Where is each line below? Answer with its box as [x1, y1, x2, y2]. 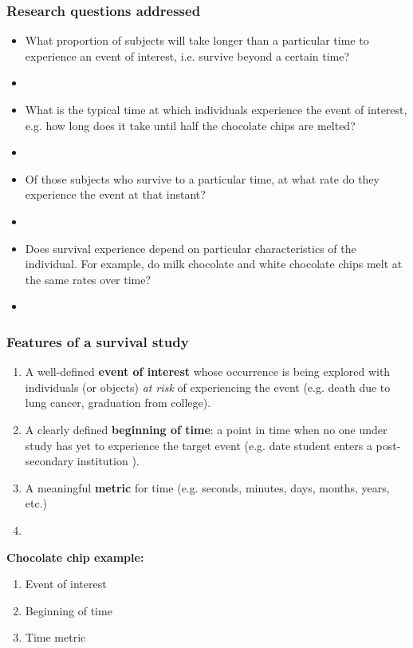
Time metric [25, 629, 86, 646]
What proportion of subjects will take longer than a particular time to [25, 32, 369, 49]
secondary [25, 452, 74, 469]
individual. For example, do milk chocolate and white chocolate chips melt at [25, 255, 403, 272]
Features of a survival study [6, 331, 189, 351]
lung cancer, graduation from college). [25, 394, 211, 411]
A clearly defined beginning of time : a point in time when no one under [25, 421, 387, 437]
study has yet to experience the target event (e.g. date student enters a [25, 437, 372, 453]
